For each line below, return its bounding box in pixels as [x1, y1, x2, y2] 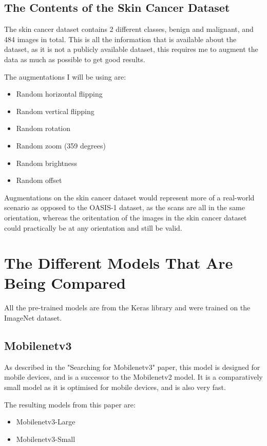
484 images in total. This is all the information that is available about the [4, 33, 237, 44]
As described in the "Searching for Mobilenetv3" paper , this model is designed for [4, 361, 260, 372]
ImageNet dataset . [4, 312, 62, 323]
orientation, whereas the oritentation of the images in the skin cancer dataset [4, 212, 247, 222]
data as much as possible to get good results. [4, 53, 145, 64]
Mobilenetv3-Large [16, 416, 75, 427]
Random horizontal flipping [16, 88, 103, 99]
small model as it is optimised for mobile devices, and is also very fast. [4, 382, 226, 392]
